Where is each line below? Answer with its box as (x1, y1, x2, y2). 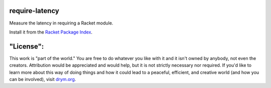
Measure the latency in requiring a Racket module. (9, 20, 113, 26)
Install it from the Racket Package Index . (9, 29, 93, 35)
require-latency (9, 6, 60, 15)
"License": (9, 42, 44, 50)
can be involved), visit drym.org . (9, 76, 76, 82)
